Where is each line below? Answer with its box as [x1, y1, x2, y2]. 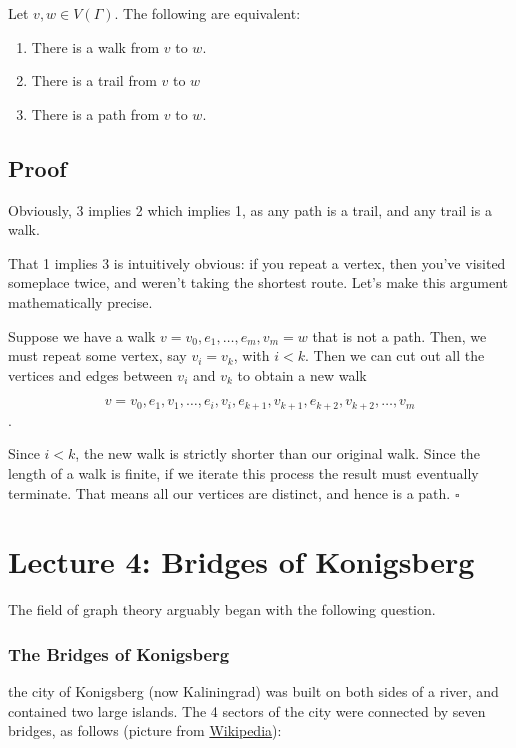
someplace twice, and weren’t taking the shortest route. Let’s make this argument [8, 272, 509, 293]
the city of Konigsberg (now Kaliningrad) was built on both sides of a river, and [8, 681, 499, 702]
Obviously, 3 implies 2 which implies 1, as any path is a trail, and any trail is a [8, 199, 492, 220]
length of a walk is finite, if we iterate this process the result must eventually [8, 462, 479, 483]
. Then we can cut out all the [305, 345, 485, 366]
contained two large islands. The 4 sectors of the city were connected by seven [8, 700, 486, 721]
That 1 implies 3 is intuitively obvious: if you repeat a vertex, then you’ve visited [8, 252, 506, 273]
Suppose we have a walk [8, 325, 156, 346]
